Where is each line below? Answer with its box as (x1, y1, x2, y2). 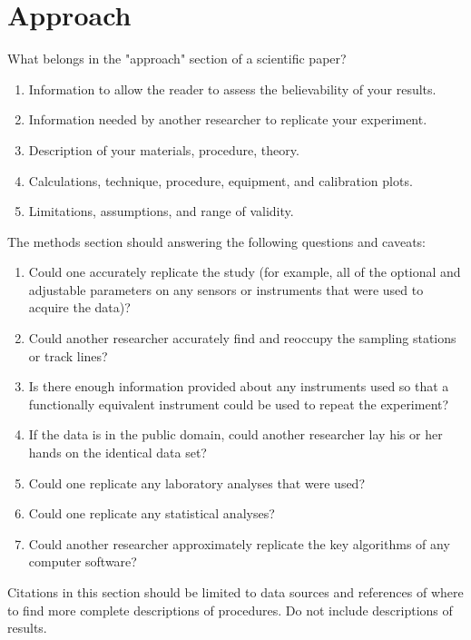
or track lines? (28, 346, 108, 365)
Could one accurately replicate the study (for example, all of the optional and (28, 262, 461, 281)
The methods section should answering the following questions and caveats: (7, 231, 427, 251)
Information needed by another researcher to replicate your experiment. (28, 110, 427, 129)
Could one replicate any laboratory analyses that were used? (28, 473, 366, 492)
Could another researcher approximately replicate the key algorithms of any (28, 534, 450, 553)
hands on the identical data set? (28, 443, 207, 462)
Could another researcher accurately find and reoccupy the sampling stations (28, 329, 456, 348)
